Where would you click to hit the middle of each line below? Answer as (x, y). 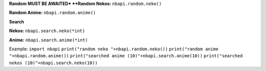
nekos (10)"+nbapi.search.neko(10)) (53, 63)
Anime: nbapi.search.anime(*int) (49, 40)
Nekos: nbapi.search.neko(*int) (47, 31)
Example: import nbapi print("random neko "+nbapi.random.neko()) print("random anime (114, 49)
